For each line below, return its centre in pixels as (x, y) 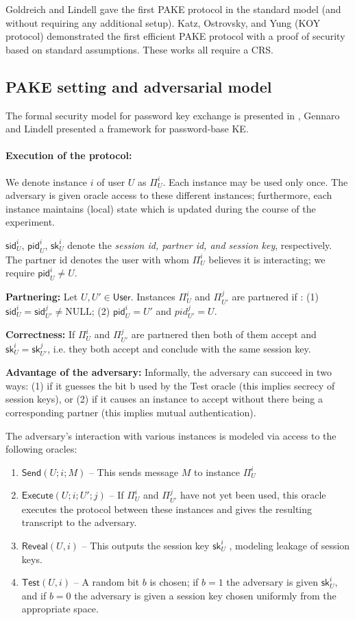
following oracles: (41, 449)
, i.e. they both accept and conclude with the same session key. (179, 348)
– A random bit (107, 582)
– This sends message (134, 472)
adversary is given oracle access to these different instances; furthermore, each (169, 195)
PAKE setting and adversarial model (139, 86)
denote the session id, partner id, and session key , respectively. (200, 245)
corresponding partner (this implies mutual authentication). (131, 412)
